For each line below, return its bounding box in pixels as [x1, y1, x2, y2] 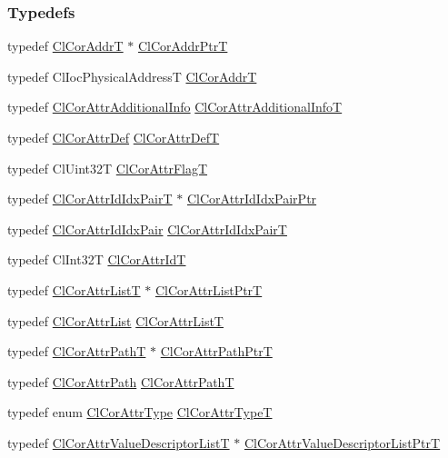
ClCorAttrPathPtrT [160, 342, 273, 361]
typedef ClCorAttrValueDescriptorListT [7, 433, 230, 452]
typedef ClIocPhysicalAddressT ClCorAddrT [7, 66, 257, 85]
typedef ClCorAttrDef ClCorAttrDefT [7, 128, 220, 146]
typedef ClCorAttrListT [7, 280, 141, 299]
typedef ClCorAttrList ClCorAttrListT [7, 311, 224, 330]
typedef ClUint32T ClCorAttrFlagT [7, 158, 208, 177]
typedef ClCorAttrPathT [7, 342, 146, 361]
